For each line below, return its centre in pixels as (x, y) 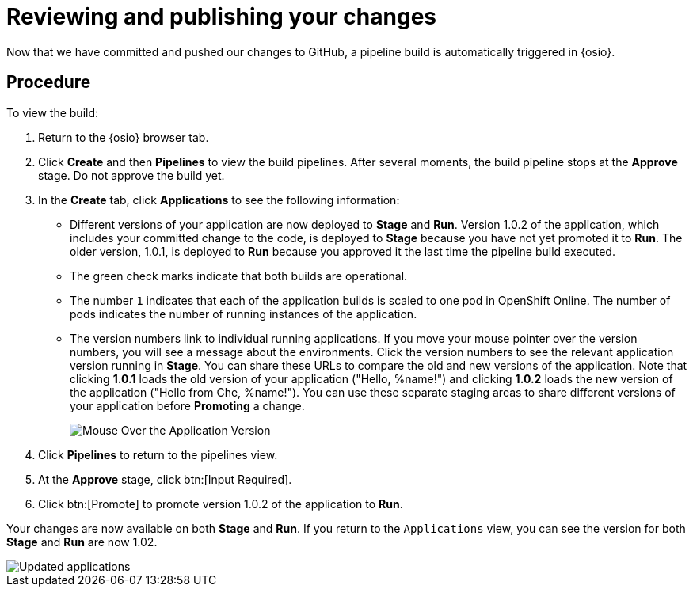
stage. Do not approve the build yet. (131, 175)
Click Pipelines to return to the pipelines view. (158, 454)
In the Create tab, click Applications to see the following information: (219, 200)
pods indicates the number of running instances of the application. (244, 314)
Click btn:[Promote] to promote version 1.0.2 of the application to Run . (221, 504)
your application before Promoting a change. (187, 405)
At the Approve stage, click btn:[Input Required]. (165, 479)
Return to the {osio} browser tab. (124, 137)
